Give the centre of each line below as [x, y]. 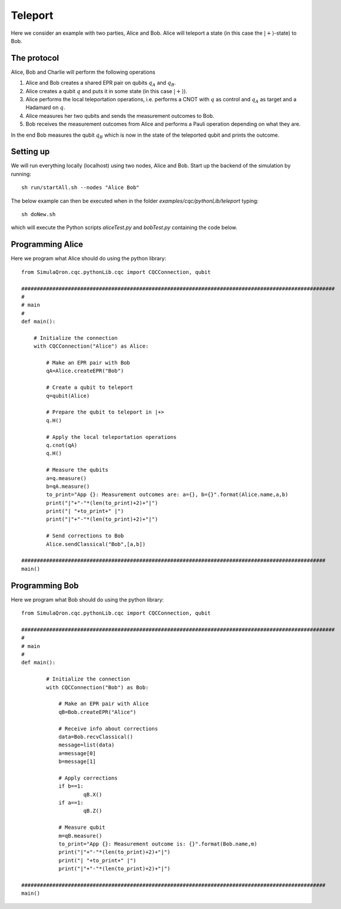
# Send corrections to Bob [85, 536]
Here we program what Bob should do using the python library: [87, 599]
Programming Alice [47, 244]
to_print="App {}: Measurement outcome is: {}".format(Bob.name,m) [158, 844]
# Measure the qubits [77, 470]
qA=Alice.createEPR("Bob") [85, 371]
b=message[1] [77, 762]
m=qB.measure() [80, 836]
